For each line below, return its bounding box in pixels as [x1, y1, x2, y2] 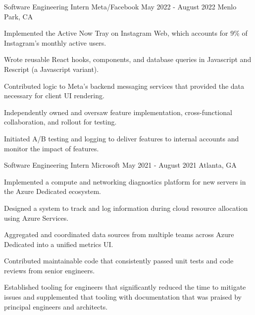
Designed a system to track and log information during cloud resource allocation [4, 202, 248, 213]
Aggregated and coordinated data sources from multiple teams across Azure [4, 229, 234, 240]
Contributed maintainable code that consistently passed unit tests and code [4, 255, 234, 266]
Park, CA [4, 11, 33, 21]
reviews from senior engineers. [4, 265, 95, 275]
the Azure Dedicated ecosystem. [4, 186, 101, 196]
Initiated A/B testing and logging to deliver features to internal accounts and [4, 133, 239, 143]
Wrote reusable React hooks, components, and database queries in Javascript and [4, 54, 252, 64]
